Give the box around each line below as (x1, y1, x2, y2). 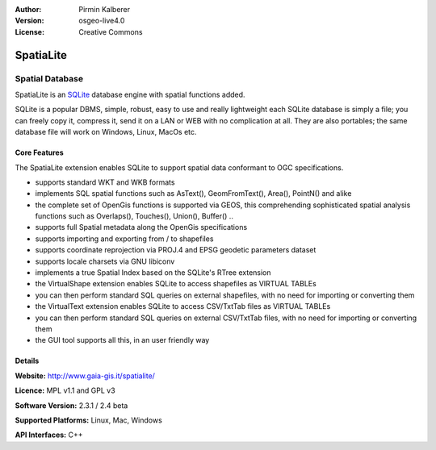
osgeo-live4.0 (78, 16, 125, 26)
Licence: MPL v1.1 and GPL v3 (15, 385, 116, 395)
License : (15, 27, 44, 36)
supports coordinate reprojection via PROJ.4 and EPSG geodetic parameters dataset (35, 245, 317, 255)
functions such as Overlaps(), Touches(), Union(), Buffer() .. (35, 211, 234, 221)
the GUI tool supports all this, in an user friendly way (35, 335, 210, 345)
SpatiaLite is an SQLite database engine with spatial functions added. (15, 90, 245, 99)
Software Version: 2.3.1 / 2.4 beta (15, 400, 128, 410)
